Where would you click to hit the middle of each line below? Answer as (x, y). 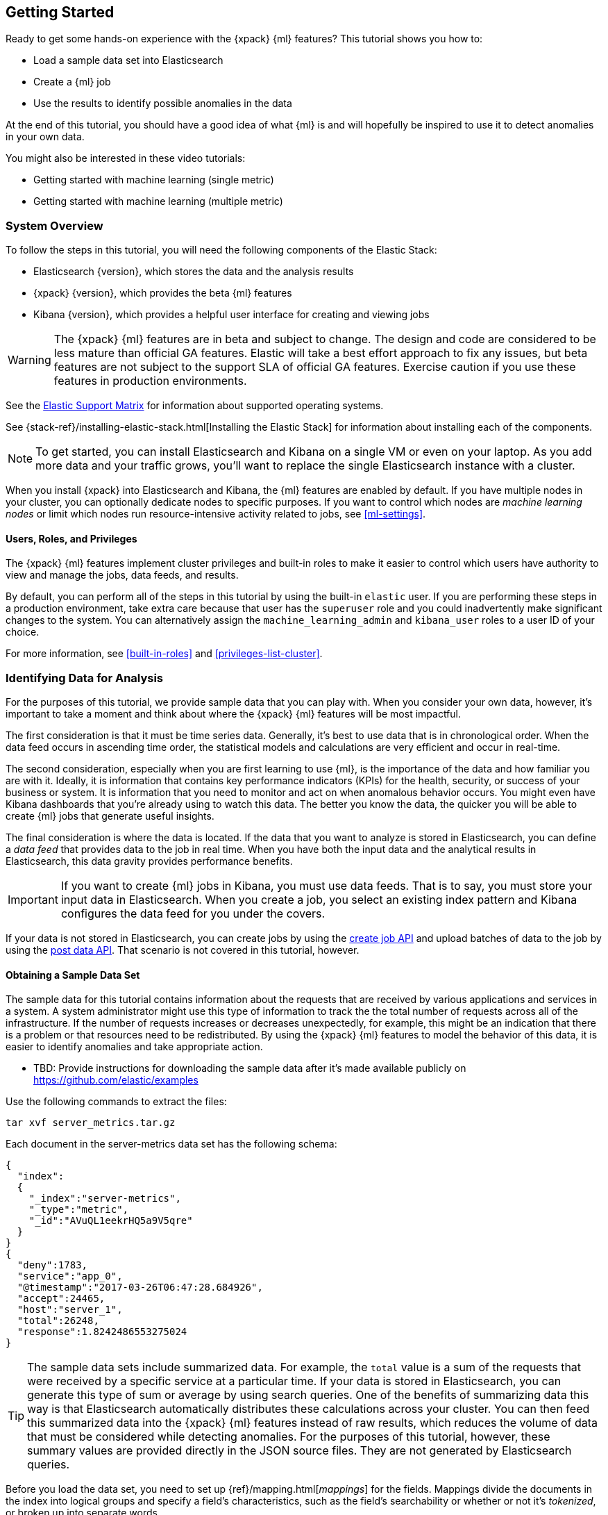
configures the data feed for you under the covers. (193, 914)
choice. (23, 632)
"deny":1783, (52, 1265)
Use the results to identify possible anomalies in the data (163, 104)
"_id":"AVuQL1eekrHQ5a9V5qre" (111, 1221)
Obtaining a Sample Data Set (73, 975)
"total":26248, (58, 1321)
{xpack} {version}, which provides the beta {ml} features (163, 293)
